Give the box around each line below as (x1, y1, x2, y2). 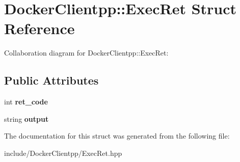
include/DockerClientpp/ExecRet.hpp (4, 147, 122, 158)
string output (4, 113, 49, 124)
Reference (4, 18, 75, 39)
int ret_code (4, 96, 48, 107)
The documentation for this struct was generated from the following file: (4, 130, 230, 141)
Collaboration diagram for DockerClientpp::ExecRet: (4, 47, 169, 58)
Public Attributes (4, 72, 99, 88)
